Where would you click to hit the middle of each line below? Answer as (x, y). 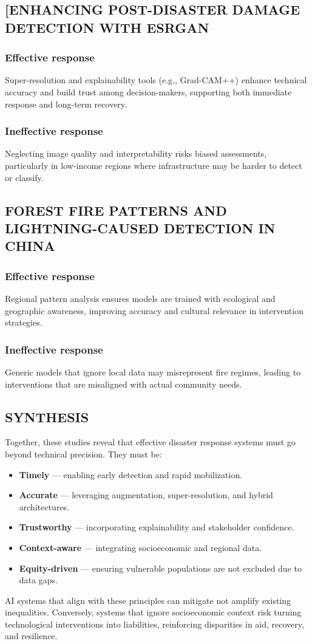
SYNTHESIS (47, 416)
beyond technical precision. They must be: (83, 454)
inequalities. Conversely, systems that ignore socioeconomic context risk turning (153, 612)
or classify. (24, 177)
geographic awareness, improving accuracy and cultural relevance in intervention (154, 310)
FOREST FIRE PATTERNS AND (116, 210)
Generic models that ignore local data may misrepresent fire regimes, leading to (153, 372)
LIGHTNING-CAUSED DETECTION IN (140, 228)
